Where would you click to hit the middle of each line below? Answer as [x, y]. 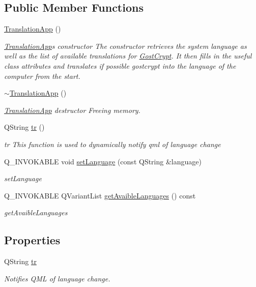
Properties [32, 240]
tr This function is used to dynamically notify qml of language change [112, 144]
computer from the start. [42, 76]
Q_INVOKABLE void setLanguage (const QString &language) [103, 161]
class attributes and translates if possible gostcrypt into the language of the [120, 65]
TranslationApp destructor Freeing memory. [72, 110]
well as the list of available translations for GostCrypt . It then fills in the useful [128, 56]
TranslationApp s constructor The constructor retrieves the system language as [125, 46]
